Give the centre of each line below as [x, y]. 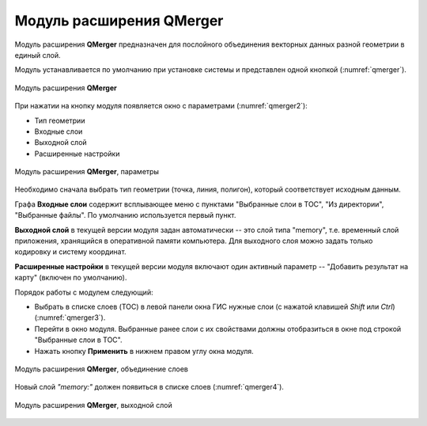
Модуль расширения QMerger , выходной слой [94, 405]
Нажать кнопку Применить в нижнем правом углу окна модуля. [144, 351]
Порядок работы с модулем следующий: [84, 292]
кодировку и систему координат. [70, 252]
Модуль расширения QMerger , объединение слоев [102, 369]
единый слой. [38, 55]
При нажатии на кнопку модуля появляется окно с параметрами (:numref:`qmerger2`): [161, 106]
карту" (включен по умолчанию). [71, 278]
